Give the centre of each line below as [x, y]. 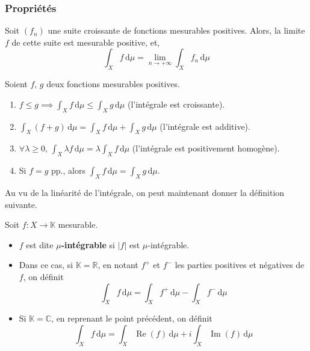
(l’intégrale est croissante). [176, 104]
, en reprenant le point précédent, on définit [132, 318]
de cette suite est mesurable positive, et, [86, 42]
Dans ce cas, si [46, 265]
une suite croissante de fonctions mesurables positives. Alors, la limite [176, 30]
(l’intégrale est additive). [205, 126]
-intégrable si [88, 244]
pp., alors [68, 170]
